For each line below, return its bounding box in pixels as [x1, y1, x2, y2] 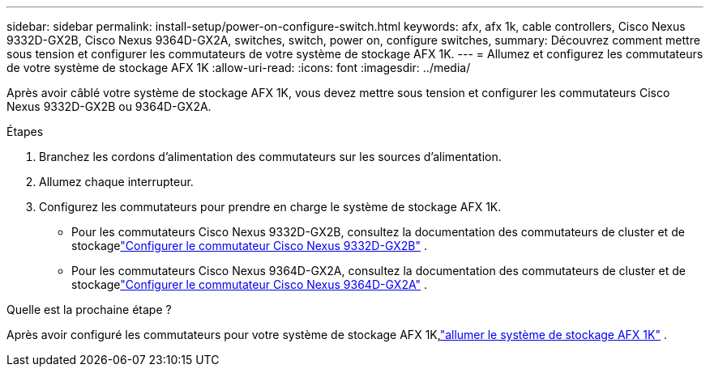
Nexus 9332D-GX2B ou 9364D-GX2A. [6, 100, 212, 113]
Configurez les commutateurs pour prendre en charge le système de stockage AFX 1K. [39, 200, 502, 214]
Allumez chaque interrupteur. [39, 175, 194, 189]
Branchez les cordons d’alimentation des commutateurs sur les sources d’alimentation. [39, 150, 502, 163]
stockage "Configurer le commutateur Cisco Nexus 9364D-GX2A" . [71, 278, 427, 291]
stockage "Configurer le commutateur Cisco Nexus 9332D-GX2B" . [71, 239, 428, 252]
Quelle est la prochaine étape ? [6, 303, 172, 316]
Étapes [6, 125, 44, 138]
